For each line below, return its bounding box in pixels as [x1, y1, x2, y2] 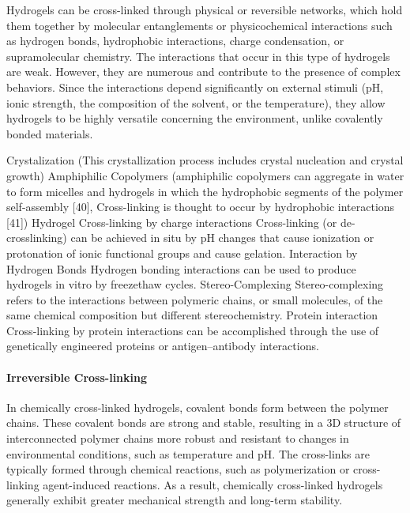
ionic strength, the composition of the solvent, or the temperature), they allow [6, 94, 386, 111]
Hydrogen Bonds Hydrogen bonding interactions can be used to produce [6, 260, 356, 277]
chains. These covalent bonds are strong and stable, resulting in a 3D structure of [6, 414, 401, 431]
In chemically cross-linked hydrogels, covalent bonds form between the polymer [6, 398, 389, 415]
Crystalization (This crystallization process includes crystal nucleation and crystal [6, 152, 404, 168]
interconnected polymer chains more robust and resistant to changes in [6, 430, 349, 447]
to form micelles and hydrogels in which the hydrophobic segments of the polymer [6, 183, 404, 199]
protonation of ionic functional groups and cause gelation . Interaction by [6, 244, 358, 261]
